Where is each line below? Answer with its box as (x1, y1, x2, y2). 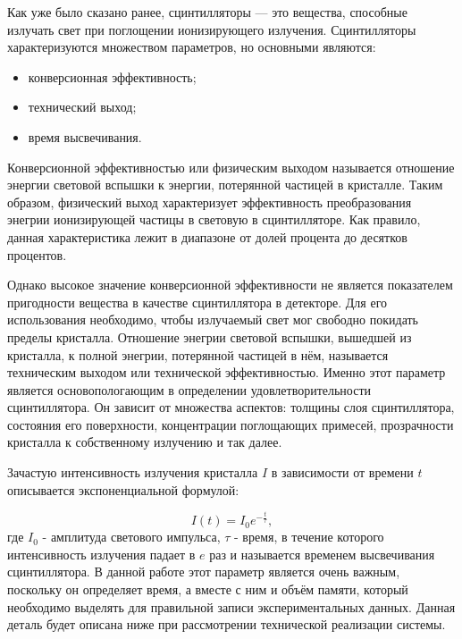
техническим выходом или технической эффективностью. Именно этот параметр (7, 363, 446, 382)
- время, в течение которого (233, 527, 384, 546)
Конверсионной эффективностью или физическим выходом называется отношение (7, 157, 455, 176)
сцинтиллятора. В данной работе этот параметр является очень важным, (7, 562, 400, 581)
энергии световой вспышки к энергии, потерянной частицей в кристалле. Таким (7, 175, 443, 194)
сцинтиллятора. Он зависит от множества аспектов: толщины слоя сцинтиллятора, (7, 398, 455, 416)
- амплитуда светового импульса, (42, 527, 221, 546)
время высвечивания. (28, 127, 142, 146)
